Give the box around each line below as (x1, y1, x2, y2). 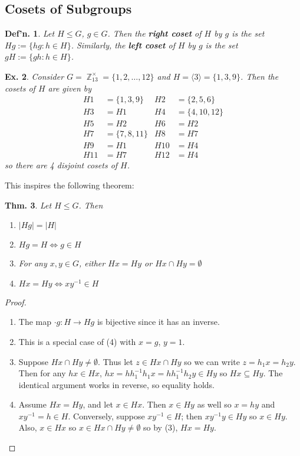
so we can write (184, 355, 240, 367)
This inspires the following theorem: (5, 178, 134, 191)
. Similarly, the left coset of (71, 38, 175, 51)
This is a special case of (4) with (18, 335, 136, 347)
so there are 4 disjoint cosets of (5, 159, 118, 171)
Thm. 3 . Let (5, 198, 52, 211)
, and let (83, 398, 113, 411)
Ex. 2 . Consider (5, 70, 64, 82)
